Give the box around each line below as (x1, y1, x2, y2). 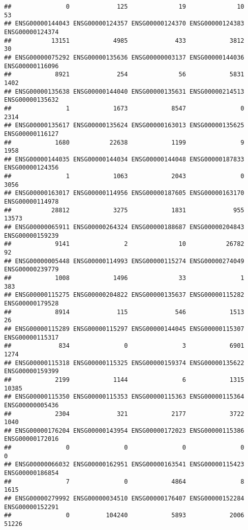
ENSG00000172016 (4, 435, 59, 443)
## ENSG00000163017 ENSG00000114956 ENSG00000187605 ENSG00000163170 (4, 189, 244, 197)
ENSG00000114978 (4, 198, 59, 206)
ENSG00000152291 (4, 503, 59, 511)
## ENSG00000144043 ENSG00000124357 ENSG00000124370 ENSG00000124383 (4, 20, 244, 27)
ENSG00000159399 (4, 368, 59, 375)
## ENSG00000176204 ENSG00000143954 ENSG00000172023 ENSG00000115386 (4, 427, 244, 434)
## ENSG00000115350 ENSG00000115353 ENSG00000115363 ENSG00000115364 (4, 393, 244, 401)
